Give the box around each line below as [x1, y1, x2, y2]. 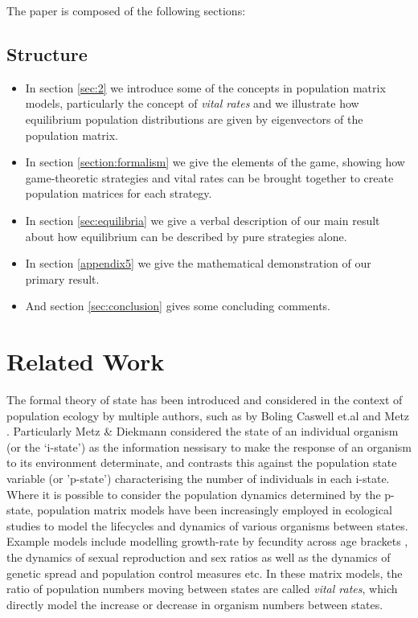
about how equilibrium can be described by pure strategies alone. [25, 227, 347, 244]
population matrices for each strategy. [25, 185, 212, 202]
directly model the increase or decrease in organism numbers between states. [6, 595, 383, 612]
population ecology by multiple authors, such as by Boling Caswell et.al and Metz [6, 407, 410, 424]
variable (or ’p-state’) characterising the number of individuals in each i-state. [6, 470, 390, 487]
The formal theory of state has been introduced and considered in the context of [6, 391, 403, 408]
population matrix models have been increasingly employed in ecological [37, 501, 392, 518]
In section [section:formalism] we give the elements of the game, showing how [25, 153, 405, 170]
